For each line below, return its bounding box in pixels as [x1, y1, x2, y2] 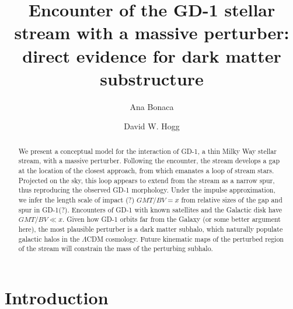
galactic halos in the [18, 234, 80, 243]
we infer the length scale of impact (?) [18, 194, 135, 204]
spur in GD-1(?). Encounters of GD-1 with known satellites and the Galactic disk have [18, 204, 282, 214]
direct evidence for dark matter [22, 43, 281, 67]
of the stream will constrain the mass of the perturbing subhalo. [18, 243, 213, 253]
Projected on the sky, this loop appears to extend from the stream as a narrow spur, [18, 175, 275, 185]
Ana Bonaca [130, 100, 174, 112]
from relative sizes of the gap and [181, 194, 282, 204]
